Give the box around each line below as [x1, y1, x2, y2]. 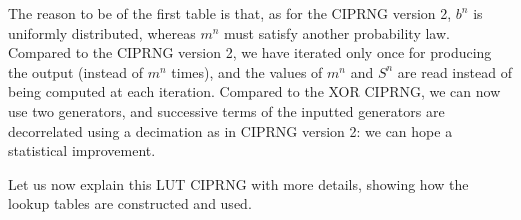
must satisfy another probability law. [224, 22, 450, 43]
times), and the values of [171, 61, 323, 82]
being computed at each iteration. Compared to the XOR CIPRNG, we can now [8, 81, 501, 102]
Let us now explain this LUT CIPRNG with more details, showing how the [8, 173, 469, 194]
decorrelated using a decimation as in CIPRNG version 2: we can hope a [8, 120, 453, 141]
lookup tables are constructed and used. [8, 193, 252, 214]
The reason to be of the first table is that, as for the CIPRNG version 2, [8, 3, 452, 23]
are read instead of [397, 61, 512, 82]
